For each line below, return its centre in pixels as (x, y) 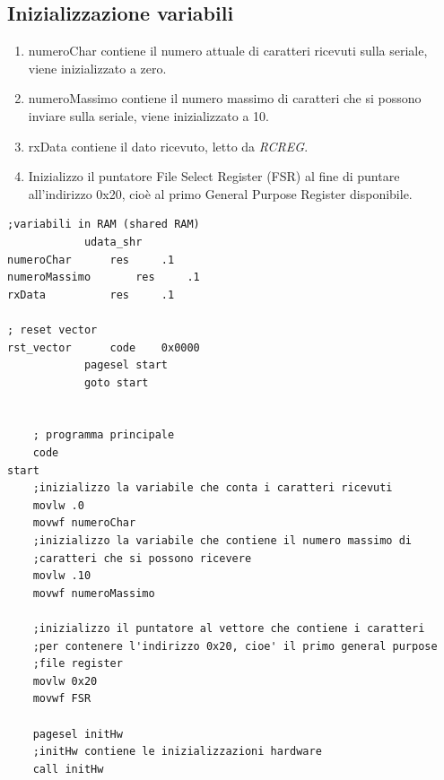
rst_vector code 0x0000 (104, 347)
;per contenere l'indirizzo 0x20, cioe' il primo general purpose (235, 646)
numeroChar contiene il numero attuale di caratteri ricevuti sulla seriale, (228, 51)
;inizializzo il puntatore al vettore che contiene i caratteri (229, 629)
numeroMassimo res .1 (104, 277)
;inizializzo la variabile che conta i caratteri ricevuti (213, 488)
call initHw (68, 769)
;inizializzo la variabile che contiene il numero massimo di (222, 541)
